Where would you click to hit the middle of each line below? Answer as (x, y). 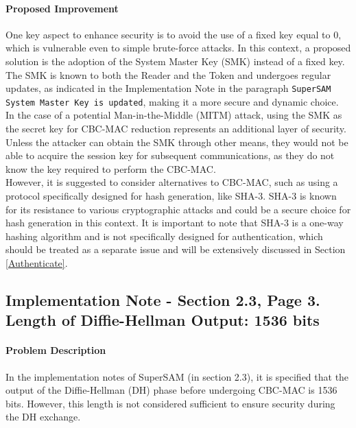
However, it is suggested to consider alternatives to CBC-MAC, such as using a (172, 182)
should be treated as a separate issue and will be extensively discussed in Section (176, 249)
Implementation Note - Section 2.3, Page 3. (163, 300)
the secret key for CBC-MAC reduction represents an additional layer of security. (176, 129)
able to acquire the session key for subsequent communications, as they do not (170, 155)
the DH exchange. (43, 417)
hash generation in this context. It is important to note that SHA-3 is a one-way (175, 223)
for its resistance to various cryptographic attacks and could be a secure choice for (178, 209)
